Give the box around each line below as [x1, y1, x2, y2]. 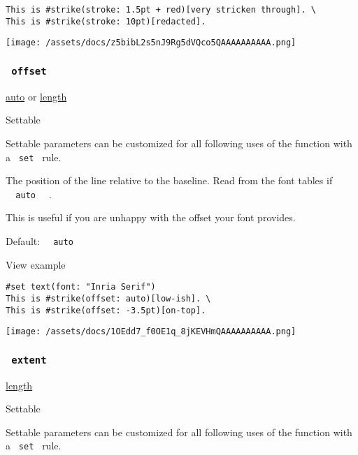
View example [6, 257, 66, 271]
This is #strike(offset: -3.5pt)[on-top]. [6, 305, 206, 315]
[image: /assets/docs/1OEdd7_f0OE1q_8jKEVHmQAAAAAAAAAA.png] [6, 327, 296, 337]
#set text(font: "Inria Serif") [6, 282, 156, 292]
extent [11, 354, 47, 366]
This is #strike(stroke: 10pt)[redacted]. [6, 16, 206, 27]
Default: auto [6, 234, 73, 248]
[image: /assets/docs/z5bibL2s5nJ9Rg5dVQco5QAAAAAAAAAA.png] [6, 38, 296, 48]
